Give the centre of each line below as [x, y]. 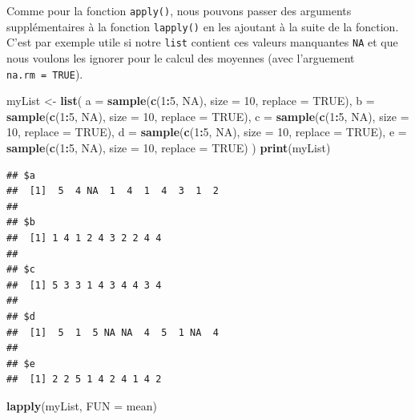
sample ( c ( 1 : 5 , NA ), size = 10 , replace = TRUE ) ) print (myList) [169, 147]
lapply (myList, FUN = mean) [82, 405]
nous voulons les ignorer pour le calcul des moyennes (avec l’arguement [181, 57]
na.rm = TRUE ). [45, 73]
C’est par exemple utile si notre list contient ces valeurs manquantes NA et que [202, 42]
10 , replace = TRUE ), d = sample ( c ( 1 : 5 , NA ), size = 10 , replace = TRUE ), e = [207, 132]
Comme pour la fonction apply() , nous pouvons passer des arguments [179, 10]
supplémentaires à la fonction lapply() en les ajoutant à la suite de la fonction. [203, 26]
